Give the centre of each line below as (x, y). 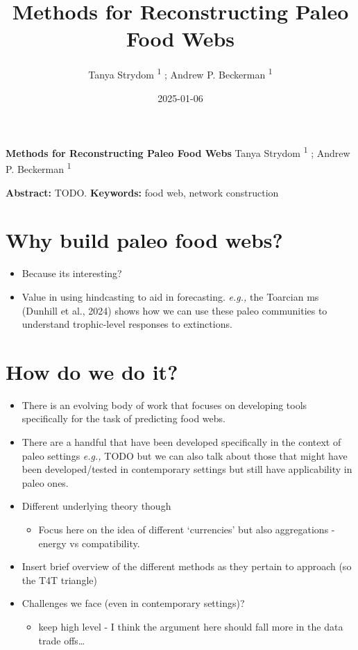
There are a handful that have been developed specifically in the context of (181, 442)
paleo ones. (45, 482)
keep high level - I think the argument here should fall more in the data (191, 626)
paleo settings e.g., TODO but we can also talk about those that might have (185, 455)
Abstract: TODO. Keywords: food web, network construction (142, 192)
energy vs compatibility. (89, 543)
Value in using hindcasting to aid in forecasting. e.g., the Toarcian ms (170, 296)
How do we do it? (92, 371)
